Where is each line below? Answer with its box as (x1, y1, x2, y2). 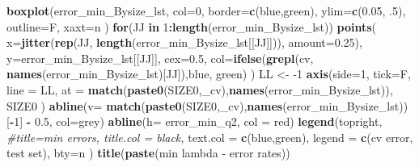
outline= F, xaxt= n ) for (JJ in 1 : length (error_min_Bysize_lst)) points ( (6, 18, 377, 35)
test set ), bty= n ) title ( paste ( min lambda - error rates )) (6, 144, 290, 161)
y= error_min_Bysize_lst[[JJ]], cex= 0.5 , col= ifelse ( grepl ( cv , (6, 49, 314, 66)
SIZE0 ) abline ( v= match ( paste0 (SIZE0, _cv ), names (6, 97, 283, 114)
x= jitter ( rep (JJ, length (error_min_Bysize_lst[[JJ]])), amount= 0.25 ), (6, 34, 362, 51)
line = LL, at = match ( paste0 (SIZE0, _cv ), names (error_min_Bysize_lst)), (6, 81, 393, 98)
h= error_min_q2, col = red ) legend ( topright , (146, 113, 383, 130)
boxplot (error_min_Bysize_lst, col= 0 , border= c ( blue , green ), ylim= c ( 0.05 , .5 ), (6, 2, 406, 19)
